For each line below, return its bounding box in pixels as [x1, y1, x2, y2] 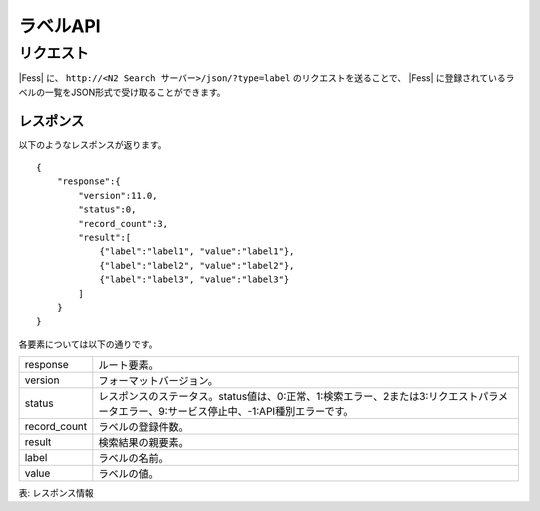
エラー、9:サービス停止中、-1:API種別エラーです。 [118, 405, 354, 419]
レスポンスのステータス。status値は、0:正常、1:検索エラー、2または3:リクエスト [98, 390, 479, 404]
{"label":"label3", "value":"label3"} [99, 274, 290, 285]
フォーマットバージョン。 [98, 374, 219, 388]
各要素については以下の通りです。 [18, 338, 158, 350]
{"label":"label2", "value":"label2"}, [99, 260, 295, 271]
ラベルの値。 [98, 467, 159, 481]
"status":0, [78, 204, 137, 215]
